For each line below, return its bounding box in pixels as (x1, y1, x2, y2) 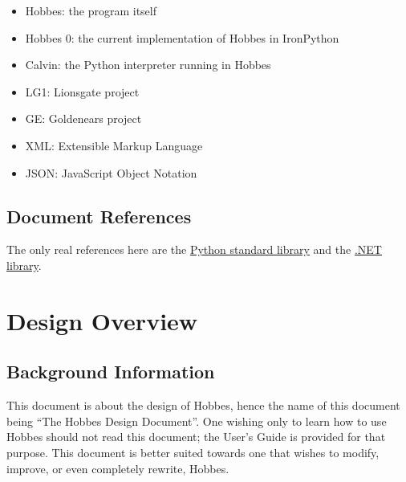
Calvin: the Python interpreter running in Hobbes (25, 56, 271, 73)
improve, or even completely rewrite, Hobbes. (6, 460, 229, 476)
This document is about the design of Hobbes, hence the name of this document (6, 397, 400, 414)
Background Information (6, 359, 215, 384)
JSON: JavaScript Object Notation (25, 164, 197, 181)
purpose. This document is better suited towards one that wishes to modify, (6, 443, 380, 460)
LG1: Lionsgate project (25, 83, 140, 100)
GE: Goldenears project (25, 110, 142, 127)
